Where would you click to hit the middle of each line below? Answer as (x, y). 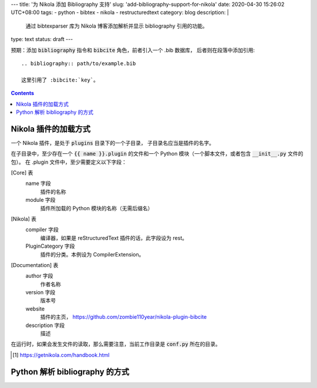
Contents (23, 93)
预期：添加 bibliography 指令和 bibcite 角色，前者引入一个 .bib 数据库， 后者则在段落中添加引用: (133, 50)
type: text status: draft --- (42, 39)
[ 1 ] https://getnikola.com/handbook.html (61, 355)
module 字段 (41, 200)
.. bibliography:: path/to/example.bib (79, 63)
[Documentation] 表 (35, 265)
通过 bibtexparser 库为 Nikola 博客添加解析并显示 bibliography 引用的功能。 (117, 26)
